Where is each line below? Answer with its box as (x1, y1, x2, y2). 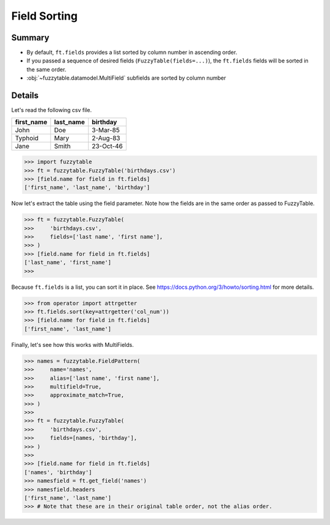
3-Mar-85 (92, 125, 120, 134)
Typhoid (15, 133, 39, 142)
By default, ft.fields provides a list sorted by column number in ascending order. (26, 49, 238, 56)
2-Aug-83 (92, 133, 120, 142)
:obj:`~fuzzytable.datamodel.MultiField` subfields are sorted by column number (26, 74, 226, 82)
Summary (11, 32, 50, 43)
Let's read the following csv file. (11, 106, 92, 114)
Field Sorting (11, 9, 78, 23)
